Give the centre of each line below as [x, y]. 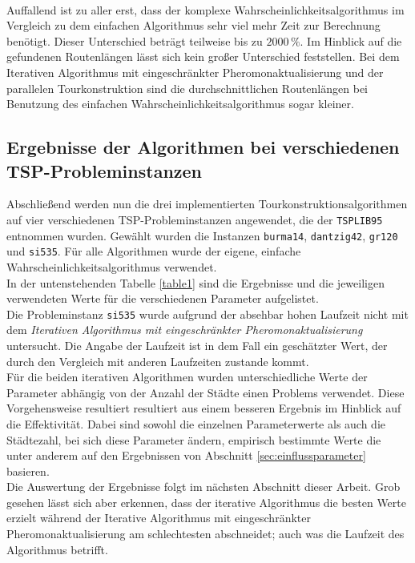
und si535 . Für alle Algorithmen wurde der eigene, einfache [154, 251]
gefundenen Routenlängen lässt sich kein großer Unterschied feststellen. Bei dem [203, 56]
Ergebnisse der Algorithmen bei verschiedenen [203, 147]
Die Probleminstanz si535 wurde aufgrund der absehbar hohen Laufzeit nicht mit [207, 314]
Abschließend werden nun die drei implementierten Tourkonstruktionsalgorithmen [207, 204]
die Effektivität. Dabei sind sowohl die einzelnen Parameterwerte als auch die [196, 423]
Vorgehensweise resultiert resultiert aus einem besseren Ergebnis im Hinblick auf [204, 408]
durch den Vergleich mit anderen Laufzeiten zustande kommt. [158, 361]
